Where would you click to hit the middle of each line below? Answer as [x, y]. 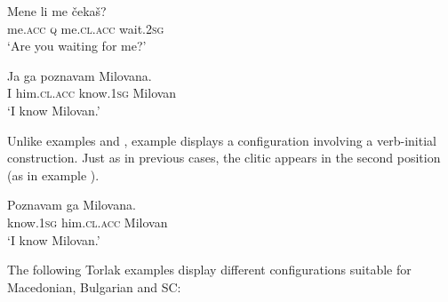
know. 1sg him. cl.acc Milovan [88, 222]
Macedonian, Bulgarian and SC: [94, 286]
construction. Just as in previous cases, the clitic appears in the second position [224, 158]
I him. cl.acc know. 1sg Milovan [92, 93]
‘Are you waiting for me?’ [77, 46]
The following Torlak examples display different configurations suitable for [209, 270]
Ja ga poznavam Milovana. [80, 75]
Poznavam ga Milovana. [72, 205]
